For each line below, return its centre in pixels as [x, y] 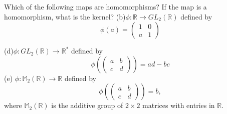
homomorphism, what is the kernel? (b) [65, 16]
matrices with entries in [179, 105]
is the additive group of [87, 105]
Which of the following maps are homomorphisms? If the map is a [105, 6]
